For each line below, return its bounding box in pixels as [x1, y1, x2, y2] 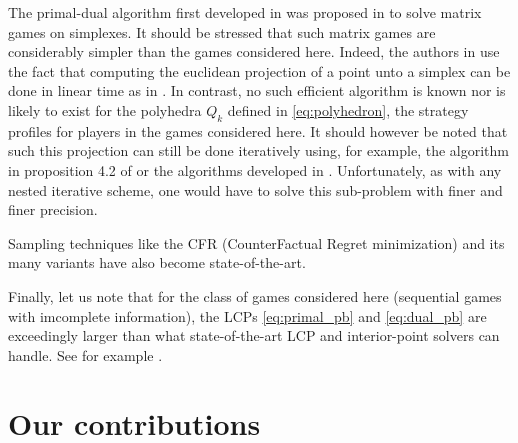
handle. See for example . [8, 344, 163, 365]
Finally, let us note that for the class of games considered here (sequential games [8, 285, 502, 306]
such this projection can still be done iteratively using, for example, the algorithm [8, 140, 509, 161]
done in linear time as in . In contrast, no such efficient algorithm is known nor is [8, 80, 506, 101]
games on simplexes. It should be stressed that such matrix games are [8, 21, 436, 42]
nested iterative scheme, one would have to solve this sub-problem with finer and [8, 179, 503, 200]
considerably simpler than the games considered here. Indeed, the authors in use [8, 41, 500, 62]
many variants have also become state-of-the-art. [8, 252, 306, 273]
